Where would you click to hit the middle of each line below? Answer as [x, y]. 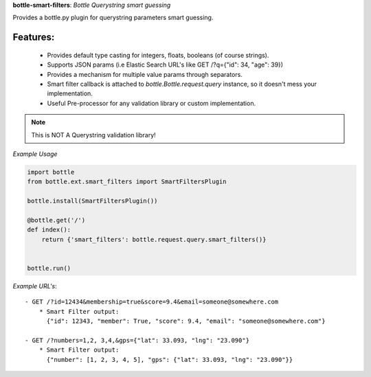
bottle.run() [49, 268]
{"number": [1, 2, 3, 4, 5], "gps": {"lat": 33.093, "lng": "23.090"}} [170, 359]
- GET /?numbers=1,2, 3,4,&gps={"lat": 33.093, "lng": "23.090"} [137, 340]
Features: [34, 37]
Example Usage [35, 154]
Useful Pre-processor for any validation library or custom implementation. [151, 103]
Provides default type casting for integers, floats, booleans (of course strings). [158, 55]
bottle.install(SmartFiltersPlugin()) [92, 201]
